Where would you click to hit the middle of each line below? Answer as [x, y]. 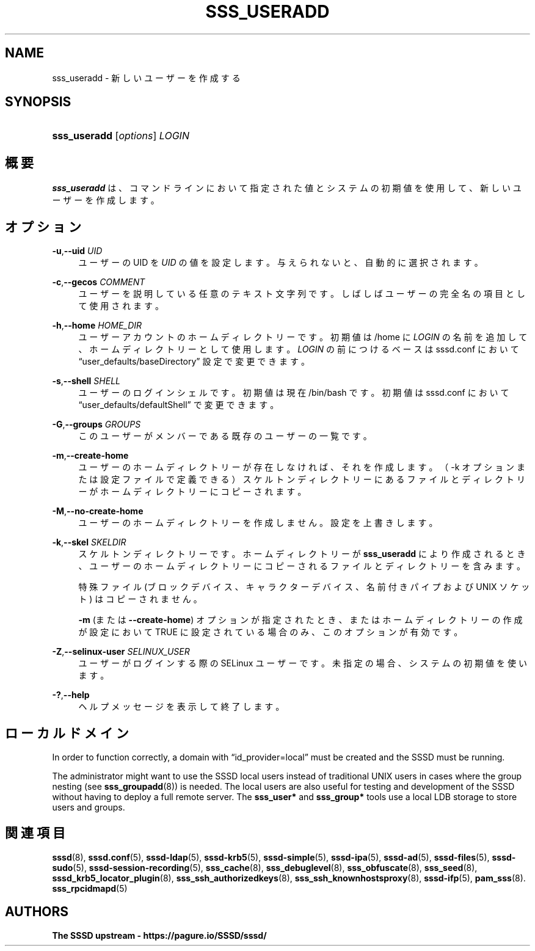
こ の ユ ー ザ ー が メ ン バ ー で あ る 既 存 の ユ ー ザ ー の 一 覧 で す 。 [225, 436]
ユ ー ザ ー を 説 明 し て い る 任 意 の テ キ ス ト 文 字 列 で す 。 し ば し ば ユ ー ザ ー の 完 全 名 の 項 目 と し [302, 294]
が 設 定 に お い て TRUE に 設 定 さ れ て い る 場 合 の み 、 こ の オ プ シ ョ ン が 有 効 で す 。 [271, 632]
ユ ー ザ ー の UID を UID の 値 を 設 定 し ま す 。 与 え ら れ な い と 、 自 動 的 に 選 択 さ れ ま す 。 [281, 263]
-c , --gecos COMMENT [99, 282]
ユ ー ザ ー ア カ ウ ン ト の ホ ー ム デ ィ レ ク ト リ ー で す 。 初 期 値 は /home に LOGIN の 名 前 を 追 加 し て [303, 337]
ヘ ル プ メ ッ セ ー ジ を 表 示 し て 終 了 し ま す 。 [181, 707]
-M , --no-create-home [98, 511]
